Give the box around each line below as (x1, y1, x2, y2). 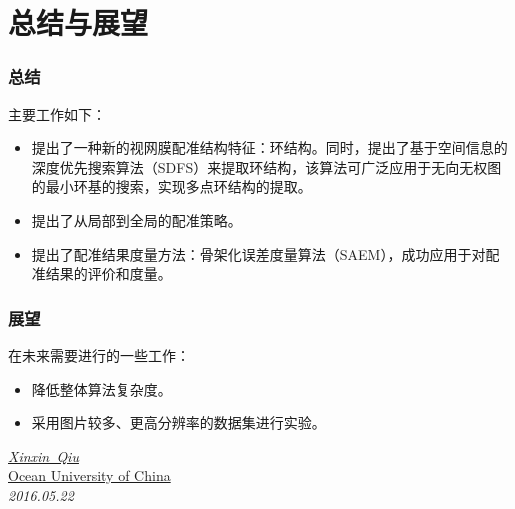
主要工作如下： (8, 103, 106, 124)
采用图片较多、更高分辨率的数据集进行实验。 (31, 412, 326, 433)
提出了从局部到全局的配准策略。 (31, 209, 242, 230)
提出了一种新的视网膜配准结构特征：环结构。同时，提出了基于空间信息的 (31, 137, 508, 158)
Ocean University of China (8, 465, 171, 486)
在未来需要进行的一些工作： (8, 344, 190, 365)
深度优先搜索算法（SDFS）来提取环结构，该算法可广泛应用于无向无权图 (31, 156, 502, 177)
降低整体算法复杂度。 (31, 378, 172, 399)
